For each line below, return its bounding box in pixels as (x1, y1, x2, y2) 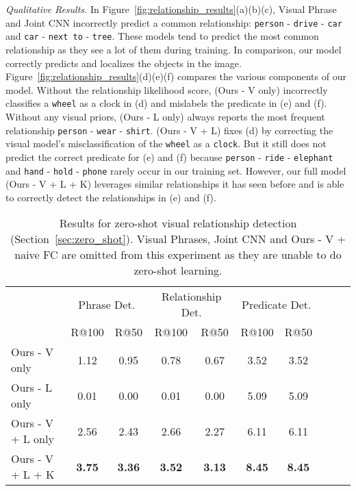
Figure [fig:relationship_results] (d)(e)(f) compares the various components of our (5, 69, 346, 84)
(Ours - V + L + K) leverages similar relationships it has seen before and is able (5, 177, 344, 191)
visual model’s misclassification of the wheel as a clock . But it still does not (5, 136, 327, 151)
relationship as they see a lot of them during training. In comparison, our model (5, 42, 342, 56)
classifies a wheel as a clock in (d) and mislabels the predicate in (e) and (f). (5, 96, 327, 110)
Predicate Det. (242, 296, 311, 312)
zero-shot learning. (133, 262, 222, 279)
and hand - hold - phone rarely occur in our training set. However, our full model (5, 163, 346, 177)
